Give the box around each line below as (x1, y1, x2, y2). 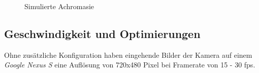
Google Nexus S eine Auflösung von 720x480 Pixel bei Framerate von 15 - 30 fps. (4, 59, 255, 70)
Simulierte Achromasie (24, 1, 94, 11)
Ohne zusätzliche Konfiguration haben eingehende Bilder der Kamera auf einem (4, 49, 252, 60)
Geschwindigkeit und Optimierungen (4, 25, 201, 41)
